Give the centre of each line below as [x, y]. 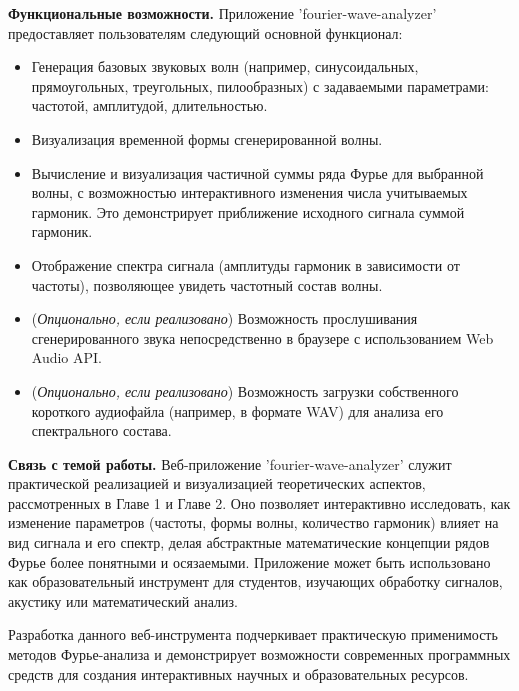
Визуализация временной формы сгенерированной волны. [207, 138]
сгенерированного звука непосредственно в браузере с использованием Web [262, 337]
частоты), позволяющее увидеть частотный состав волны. [207, 284]
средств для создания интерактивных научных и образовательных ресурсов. [238, 673]
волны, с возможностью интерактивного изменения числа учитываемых [249, 192]
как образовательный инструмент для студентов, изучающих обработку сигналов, [255, 581]
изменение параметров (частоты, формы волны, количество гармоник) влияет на [253, 522]
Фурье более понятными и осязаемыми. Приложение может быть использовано [249, 561]
